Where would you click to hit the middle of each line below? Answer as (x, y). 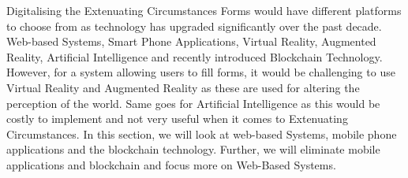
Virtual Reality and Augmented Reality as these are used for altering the (183, 87)
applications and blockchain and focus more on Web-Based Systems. (171, 164)
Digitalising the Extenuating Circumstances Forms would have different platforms (204, 10)
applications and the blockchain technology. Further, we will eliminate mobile (193, 149)
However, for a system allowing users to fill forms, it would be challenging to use (201, 72)
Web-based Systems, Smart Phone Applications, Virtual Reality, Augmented (191, 41)
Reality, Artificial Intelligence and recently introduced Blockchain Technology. (195, 56)
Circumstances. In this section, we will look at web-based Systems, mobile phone (202, 133)
